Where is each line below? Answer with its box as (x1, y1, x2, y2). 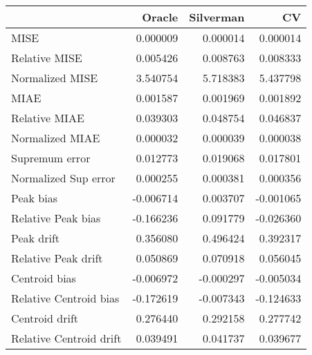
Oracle (142, 9, 178, 25)
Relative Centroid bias (11, 290, 120, 306)
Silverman (189, 9, 245, 25)
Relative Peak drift (11, 250, 103, 266)
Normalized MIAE (11, 130, 100, 146)
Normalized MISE (11, 70, 98, 86)
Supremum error (11, 150, 91, 166)
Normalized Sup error (11, 170, 116, 186)
